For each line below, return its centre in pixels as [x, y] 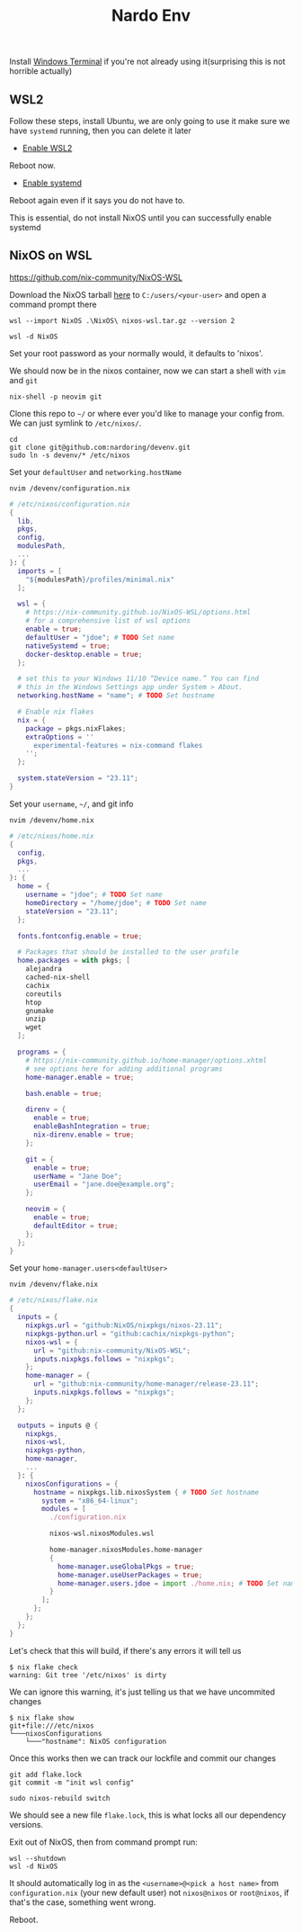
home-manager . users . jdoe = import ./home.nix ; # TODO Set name [178, 1583]
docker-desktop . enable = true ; [84, 654]
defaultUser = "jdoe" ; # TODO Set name [100, 637]
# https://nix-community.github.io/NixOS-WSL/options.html [138, 613]
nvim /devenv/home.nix [52, 820]
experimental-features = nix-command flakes [118, 745]
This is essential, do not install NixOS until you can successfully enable [141, 218]
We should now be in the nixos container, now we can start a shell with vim [147, 371]
